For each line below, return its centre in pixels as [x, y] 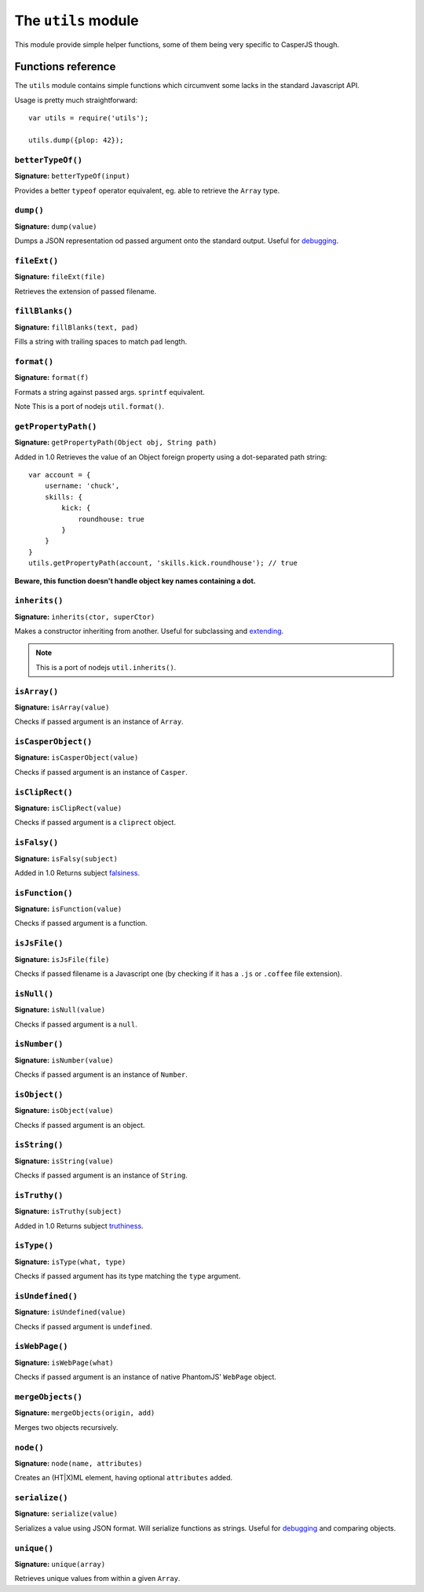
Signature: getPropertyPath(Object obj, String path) [116, 442]
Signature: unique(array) [60, 1564]
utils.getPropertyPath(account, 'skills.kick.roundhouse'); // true [163, 563]
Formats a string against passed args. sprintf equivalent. [110, 392]
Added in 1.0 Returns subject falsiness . [77, 872]
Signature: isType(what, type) [70, 1262]
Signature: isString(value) [64, 1161]
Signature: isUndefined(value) [70, 1312]
